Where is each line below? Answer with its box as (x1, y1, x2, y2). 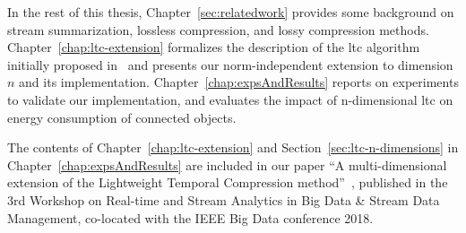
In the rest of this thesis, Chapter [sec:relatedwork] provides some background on (7, 3, 454, 21)
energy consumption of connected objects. (7, 108, 237, 126)
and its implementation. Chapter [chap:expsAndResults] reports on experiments (19, 73, 459, 91)
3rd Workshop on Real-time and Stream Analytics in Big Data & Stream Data (7, 190, 440, 209)
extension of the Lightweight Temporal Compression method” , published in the (7, 173, 448, 192)
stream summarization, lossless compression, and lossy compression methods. (7, 20, 429, 39)
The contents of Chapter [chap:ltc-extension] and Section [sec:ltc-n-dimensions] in (7, 138, 459, 157)
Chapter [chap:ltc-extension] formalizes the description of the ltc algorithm (7, 38, 420, 56)
